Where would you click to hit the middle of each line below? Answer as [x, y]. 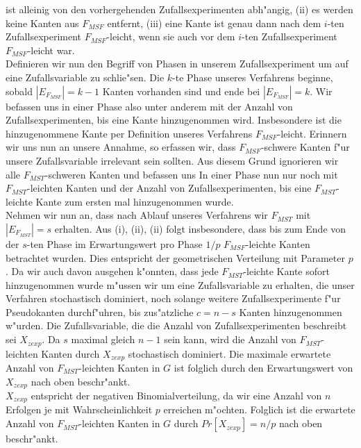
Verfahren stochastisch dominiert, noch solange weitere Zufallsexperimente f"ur [173, 298]
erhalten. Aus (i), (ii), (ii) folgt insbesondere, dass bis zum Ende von [200, 228]
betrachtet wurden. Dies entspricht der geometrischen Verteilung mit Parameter [175, 257]
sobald [19, 91]
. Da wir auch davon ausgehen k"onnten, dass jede [112, 271]
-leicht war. [51, 50]
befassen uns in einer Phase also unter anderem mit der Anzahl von [149, 106]
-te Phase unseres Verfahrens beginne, [253, 77]
